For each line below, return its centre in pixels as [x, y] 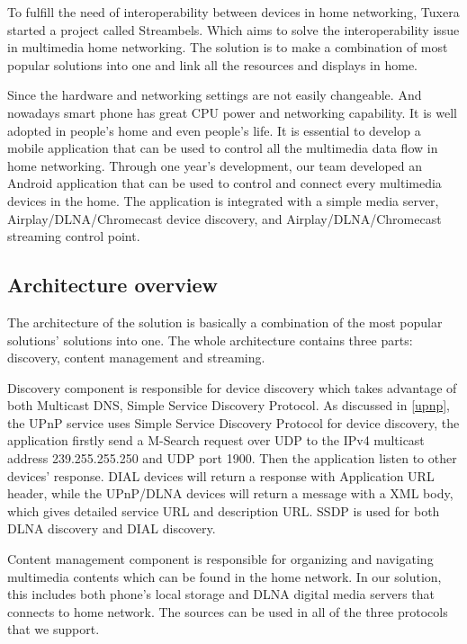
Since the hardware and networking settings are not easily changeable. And [215, 95]
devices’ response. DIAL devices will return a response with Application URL [221, 475]
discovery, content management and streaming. [136, 358]
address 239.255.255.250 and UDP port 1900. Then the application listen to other [232, 458]
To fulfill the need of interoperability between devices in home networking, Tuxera [233, 12]
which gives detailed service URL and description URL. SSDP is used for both [224, 510]
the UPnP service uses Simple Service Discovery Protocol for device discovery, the [233, 422]
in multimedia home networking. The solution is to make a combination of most [228, 47]
